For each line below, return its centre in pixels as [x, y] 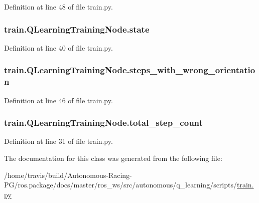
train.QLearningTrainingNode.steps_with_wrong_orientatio [130, 70]
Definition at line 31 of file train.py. [58, 141]
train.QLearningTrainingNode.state [77, 29]
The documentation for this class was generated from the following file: [113, 158]
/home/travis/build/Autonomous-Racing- [68, 175]
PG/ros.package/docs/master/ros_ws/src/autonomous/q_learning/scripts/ [121, 185]
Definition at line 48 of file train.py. [58, 7]
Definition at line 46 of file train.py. [58, 100]
